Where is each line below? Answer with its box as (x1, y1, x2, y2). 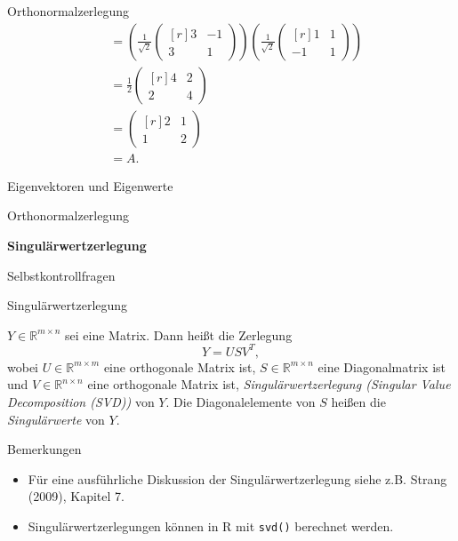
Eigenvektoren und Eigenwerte (7, 176, 173, 195)
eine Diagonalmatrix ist (317, 357, 446, 376)
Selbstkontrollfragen (7, 266, 116, 284)
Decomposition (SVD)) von (7, 392, 155, 410)
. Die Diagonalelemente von (165, 392, 316, 410)
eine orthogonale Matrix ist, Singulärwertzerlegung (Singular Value (87, 375, 451, 394)
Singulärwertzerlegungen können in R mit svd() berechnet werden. (28, 516, 394, 535)
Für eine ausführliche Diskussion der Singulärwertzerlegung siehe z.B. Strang (28, 469, 447, 488)
